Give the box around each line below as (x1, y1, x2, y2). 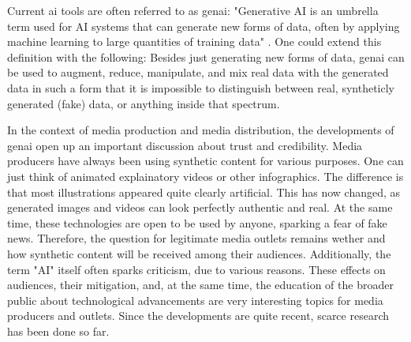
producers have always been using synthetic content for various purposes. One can (7, 152, 404, 169)
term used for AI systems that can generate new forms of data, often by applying (7, 17, 400, 34)
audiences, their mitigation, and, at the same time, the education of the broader (7, 276, 394, 293)
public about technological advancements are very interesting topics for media (7, 291, 383, 308)
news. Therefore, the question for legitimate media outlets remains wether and (7, 230, 386, 246)
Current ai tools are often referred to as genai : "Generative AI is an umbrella (7, 2, 379, 18)
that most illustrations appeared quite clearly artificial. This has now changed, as (7, 183, 401, 200)
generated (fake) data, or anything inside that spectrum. (7, 95, 280, 111)
